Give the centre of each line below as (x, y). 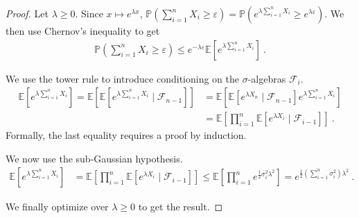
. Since (89, 13)
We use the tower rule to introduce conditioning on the (122, 78)
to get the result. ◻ (181, 206)
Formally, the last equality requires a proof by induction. (126, 135)
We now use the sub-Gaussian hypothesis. (94, 158)
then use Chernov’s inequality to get (83, 31)
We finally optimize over (57, 206)
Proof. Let (27, 13)
